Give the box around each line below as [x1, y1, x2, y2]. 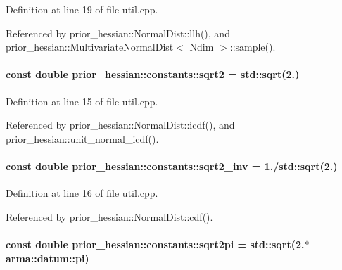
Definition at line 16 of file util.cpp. [6, 186, 158, 200]
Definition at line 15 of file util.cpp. [6, 94, 158, 108]
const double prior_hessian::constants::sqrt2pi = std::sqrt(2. [6, 236, 305, 251]
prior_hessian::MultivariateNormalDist [6, 39, 174, 54]
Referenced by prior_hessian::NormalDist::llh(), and [6, 25, 230, 40]
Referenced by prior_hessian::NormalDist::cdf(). [6, 209, 213, 224]
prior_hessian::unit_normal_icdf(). [6, 131, 159, 146]
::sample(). [229, 39, 276, 54]
